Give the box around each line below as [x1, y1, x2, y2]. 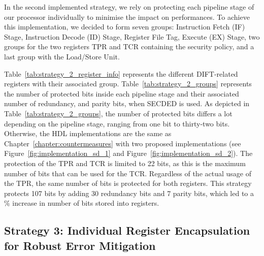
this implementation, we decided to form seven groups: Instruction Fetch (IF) [4, 21, 245, 32]
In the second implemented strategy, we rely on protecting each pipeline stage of [4, 2, 254, 12]
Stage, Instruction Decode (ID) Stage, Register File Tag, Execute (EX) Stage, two [4, 31, 260, 42]
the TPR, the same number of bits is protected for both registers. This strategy [4, 178, 252, 188]
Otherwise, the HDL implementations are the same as [4, 128, 172, 139]
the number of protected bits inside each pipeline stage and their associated [4, 88, 239, 99]
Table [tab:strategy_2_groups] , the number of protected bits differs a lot [4, 108, 233, 118]
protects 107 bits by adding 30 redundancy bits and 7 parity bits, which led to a [4, 187, 254, 198]
